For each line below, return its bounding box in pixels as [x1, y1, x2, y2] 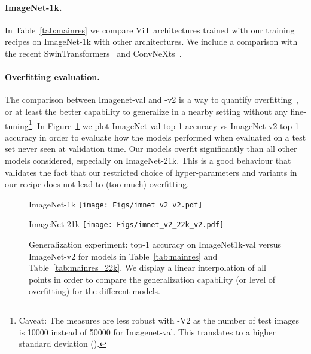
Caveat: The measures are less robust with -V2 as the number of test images [19, 314, 299, 326]
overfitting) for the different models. [29, 285, 160, 297]
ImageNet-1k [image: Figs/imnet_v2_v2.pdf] [29, 197, 203, 210]
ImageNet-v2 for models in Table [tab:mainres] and [29, 249, 218, 262]
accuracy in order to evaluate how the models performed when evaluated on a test [5, 130, 306, 143]
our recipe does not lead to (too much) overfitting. [5, 178, 190, 190]
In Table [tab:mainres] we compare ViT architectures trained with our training [5, 23, 295, 36]
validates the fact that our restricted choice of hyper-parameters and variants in [5, 166, 297, 178]
